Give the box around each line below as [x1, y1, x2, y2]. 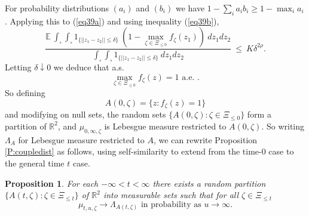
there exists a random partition [152, 177, 266, 189]
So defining [5, 87, 45, 99]
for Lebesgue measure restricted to [18, 133, 145, 146]
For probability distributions [5, 2, 109, 14]
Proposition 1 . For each [5, 177, 99, 189]
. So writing [261, 119, 305, 132]
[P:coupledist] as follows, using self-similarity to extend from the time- [5, 145, 262, 158]
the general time [5, 156, 65, 169]
